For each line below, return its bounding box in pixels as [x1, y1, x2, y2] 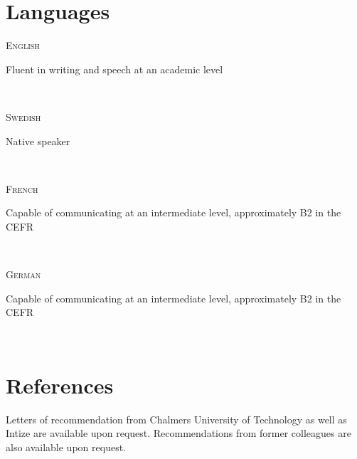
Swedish [6, 109, 41, 124]
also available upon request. [6, 439, 126, 454]
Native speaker [6, 133, 70, 148]
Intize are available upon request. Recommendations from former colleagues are [6, 426, 351, 440]
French [6, 181, 38, 196]
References [6, 370, 114, 399]
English [6, 38, 40, 53]
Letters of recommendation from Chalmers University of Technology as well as [6, 411, 347, 426]
